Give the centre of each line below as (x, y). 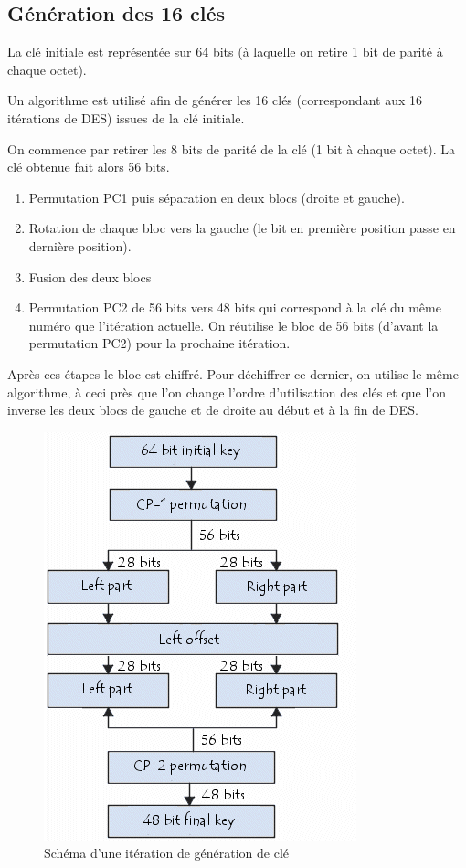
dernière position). (80, 245)
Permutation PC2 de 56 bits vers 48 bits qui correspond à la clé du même (235, 307)
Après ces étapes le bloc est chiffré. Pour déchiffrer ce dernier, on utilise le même (233, 373)
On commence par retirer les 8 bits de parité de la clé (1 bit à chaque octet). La (232, 148)
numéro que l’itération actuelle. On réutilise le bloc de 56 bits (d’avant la (233, 325)
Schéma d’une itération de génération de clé (167, 853)
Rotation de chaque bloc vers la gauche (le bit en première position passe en (242, 228)
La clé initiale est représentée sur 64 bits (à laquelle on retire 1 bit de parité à (225, 52)
